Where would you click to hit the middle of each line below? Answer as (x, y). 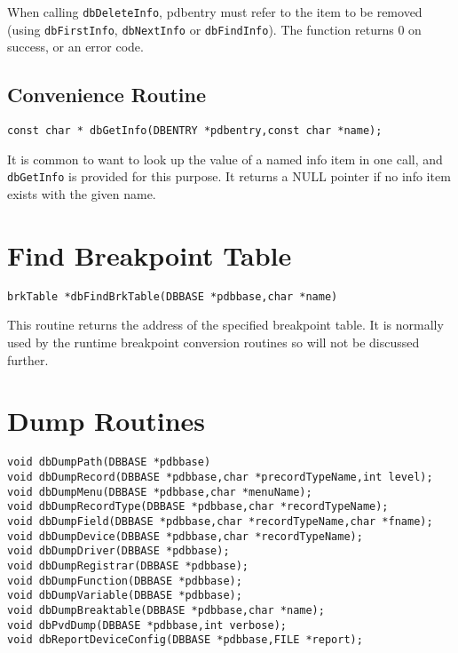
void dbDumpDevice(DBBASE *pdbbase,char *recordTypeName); (185, 536)
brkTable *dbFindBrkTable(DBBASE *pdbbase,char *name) (173, 296)
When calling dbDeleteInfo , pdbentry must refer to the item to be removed (215, 12)
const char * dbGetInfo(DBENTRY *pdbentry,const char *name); (195, 131)
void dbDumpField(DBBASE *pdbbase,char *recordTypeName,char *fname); (220, 521)
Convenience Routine (107, 95)
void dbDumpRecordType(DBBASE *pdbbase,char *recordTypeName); (198, 507)
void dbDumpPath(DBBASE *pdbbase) (109, 462)
